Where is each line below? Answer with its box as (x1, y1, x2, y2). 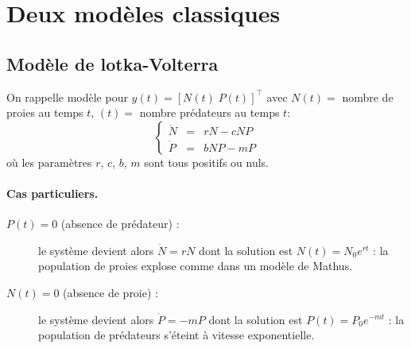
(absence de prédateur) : (60, 215, 180, 232)
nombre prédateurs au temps (139, 104, 280, 121)
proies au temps (6, 104, 83, 121)
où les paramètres (6, 153, 92, 170)
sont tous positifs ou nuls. (144, 153, 269, 170)
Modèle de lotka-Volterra (6, 51, 219, 75)
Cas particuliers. (6, 184, 99, 201)
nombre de (342, 88, 394, 105)
